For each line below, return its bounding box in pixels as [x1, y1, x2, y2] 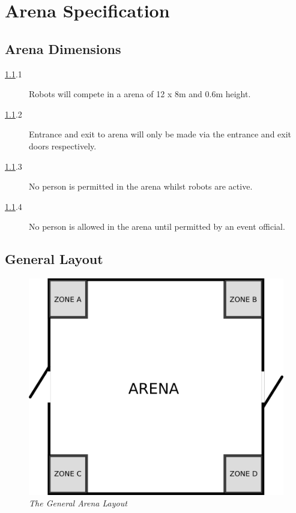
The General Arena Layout [29, 497, 127, 509]
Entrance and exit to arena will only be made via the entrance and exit [29, 128, 292, 140]
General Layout [5, 250, 103, 268]
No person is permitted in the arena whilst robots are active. [29, 180, 253, 193]
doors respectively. [29, 139, 97, 152]
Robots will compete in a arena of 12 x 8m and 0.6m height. [29, 88, 251, 100]
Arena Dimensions [5, 39, 121, 58]
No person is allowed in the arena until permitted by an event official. [29, 220, 285, 233]
